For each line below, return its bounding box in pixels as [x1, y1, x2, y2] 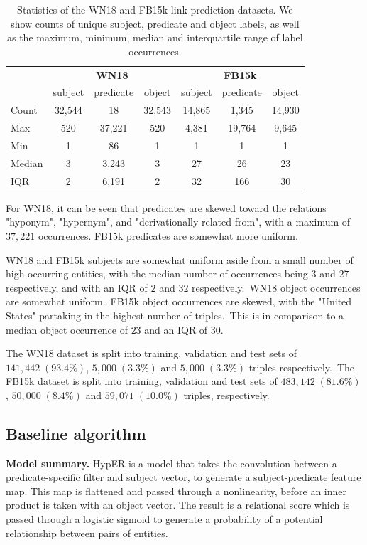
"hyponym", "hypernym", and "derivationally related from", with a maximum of [6, 214, 351, 229]
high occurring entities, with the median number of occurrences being [6, 266, 308, 281]
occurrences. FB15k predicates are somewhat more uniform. [38, 228, 298, 243]
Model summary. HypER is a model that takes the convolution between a [6, 455, 337, 470]
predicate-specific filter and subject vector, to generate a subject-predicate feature [6, 470, 361, 485]
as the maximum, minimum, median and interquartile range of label [6, 30, 303, 45]
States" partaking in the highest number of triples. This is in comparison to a [6, 307, 344, 322]
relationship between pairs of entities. [6, 525, 168, 540]
